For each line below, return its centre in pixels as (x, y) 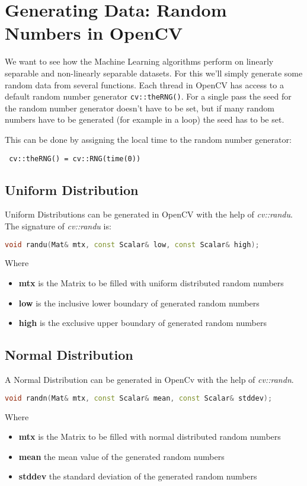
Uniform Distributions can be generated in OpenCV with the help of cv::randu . (149, 214)
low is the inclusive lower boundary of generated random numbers (139, 303)
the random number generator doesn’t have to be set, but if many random (140, 108)
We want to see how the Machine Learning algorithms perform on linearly (139, 61)
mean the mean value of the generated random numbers (121, 456)
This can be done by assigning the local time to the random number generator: (148, 139)
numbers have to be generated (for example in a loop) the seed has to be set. (145, 119)
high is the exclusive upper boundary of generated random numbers (143, 323)
